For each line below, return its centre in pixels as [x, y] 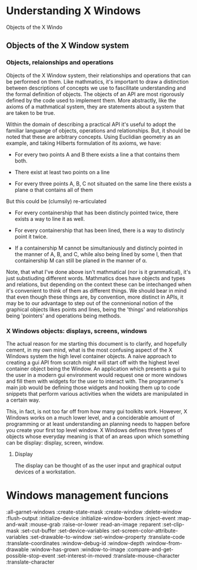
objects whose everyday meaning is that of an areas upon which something [98, 436]
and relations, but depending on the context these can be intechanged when [99, 284]
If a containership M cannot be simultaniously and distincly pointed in [99, 248]
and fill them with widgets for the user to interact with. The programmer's [95, 381]
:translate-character [30, 562]
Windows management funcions [87, 496]
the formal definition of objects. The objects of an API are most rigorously [95, 94]
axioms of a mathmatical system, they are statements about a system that [95, 107]
